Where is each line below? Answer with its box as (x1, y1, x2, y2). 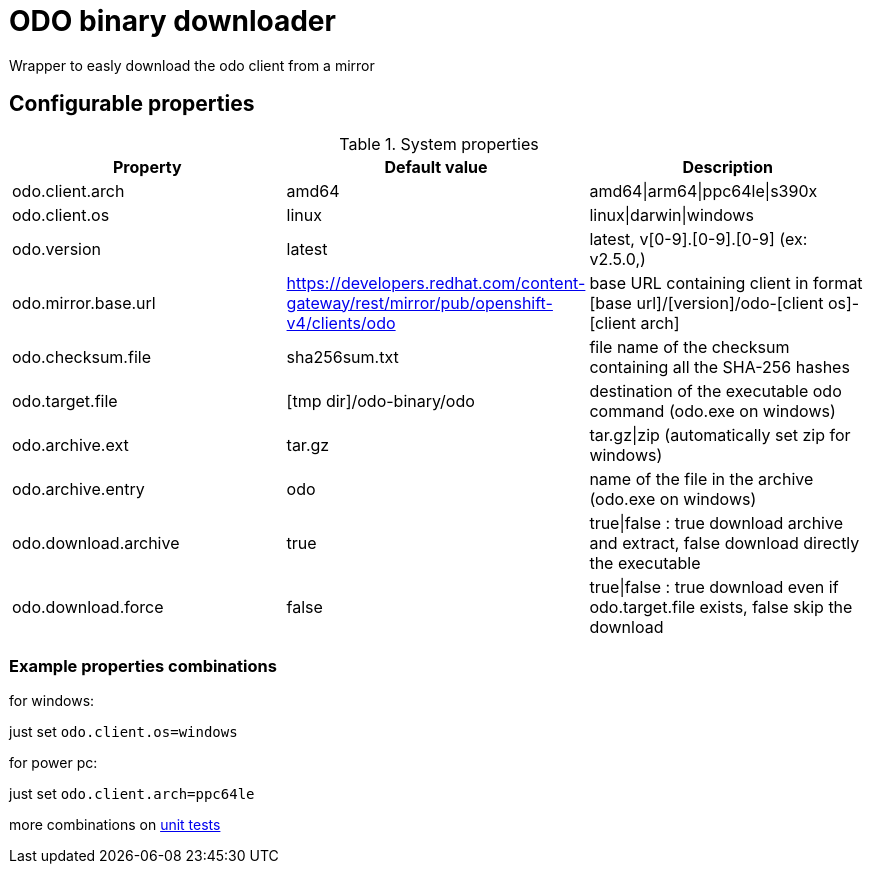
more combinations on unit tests (9, 816, 221, 834)
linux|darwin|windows (589, 204, 754, 225)
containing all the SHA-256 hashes (589, 356, 850, 377)
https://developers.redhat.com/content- (286, 272, 586, 293)
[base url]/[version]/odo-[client (589, 292, 824, 313)
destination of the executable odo (589, 380, 842, 401)
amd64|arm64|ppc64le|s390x (589, 180, 818, 201)
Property (112, 156, 182, 177)
